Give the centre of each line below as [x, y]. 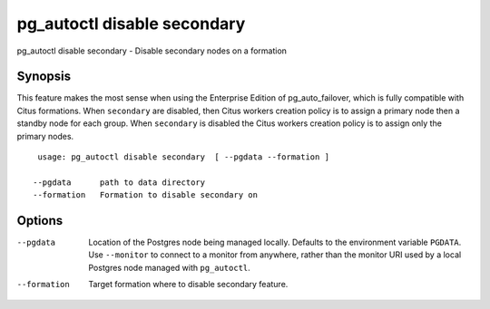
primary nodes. [45, 136]
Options [40, 221]
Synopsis [44, 77]
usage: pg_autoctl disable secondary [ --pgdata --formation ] [184, 157]
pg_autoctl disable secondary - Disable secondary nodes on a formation [152, 51]
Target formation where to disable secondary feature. [188, 285]
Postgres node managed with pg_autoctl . [170, 267]
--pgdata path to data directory [119, 182]
